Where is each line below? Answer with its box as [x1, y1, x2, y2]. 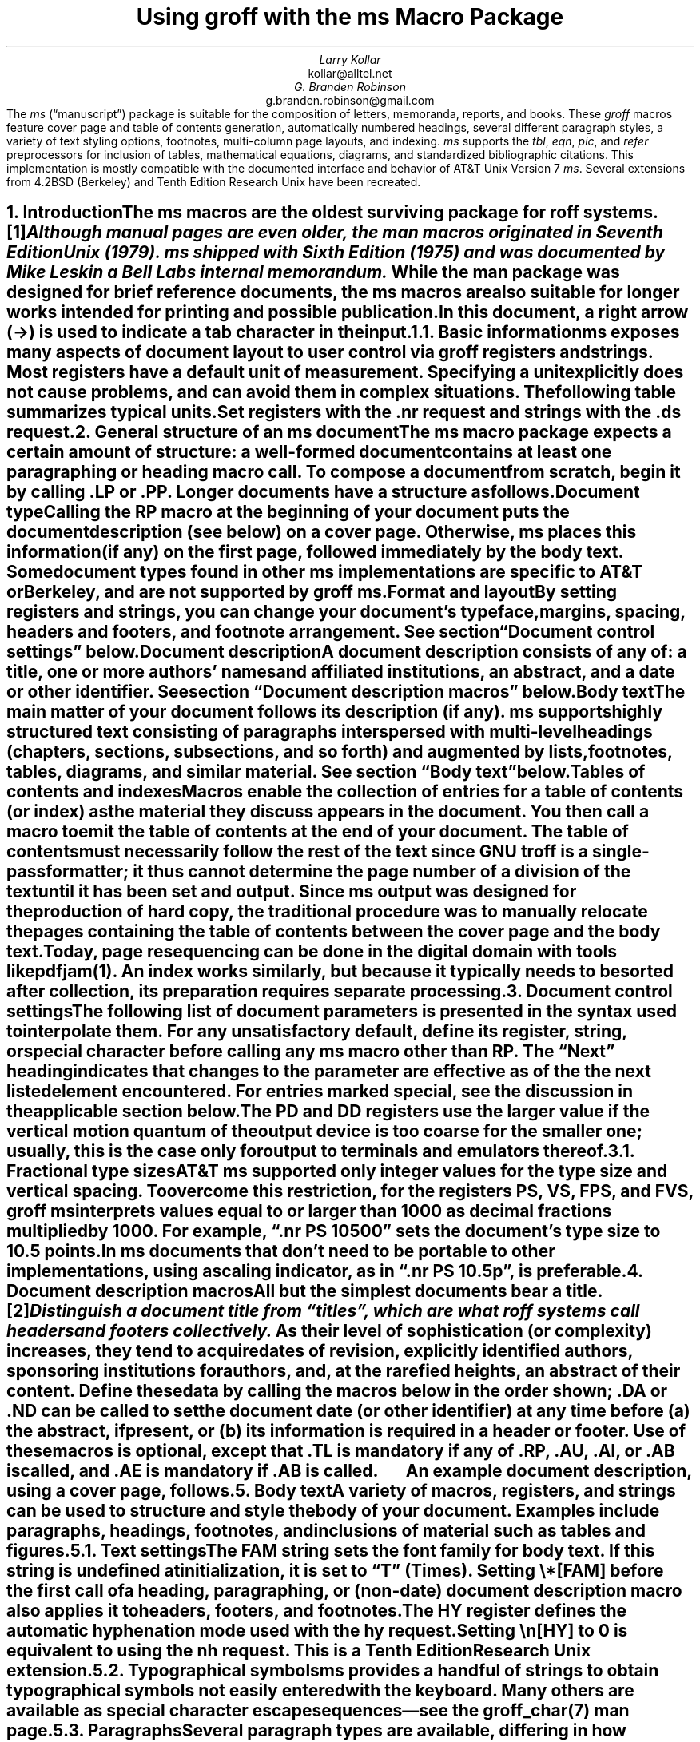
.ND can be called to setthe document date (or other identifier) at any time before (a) [6, 1401, 690, 1422]
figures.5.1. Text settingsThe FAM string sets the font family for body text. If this [6, 1541, 655, 1561]
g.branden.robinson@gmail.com [265, 93, 435, 107]
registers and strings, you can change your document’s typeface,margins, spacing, [6, 602, 686, 622]
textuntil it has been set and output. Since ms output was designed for [6, 881, 577, 902]
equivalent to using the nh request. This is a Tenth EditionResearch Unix [6, 1641, 591, 1661]
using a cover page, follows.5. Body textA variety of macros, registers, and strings [6, 1481, 676, 1501]
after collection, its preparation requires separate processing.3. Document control [6, 981, 673, 1002]
